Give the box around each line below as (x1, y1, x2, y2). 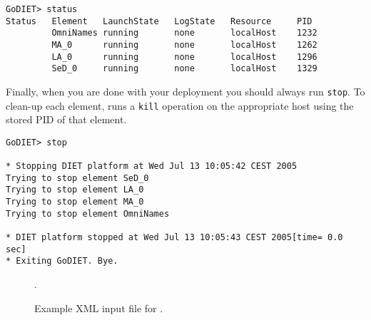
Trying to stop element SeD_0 (6, 172, 149, 183)
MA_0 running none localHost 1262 (51, 39, 317, 50)
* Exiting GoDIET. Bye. (6, 256, 118, 267)
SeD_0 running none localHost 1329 (51, 63, 317, 74)
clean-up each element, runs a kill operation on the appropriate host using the (6, 98, 354, 113)
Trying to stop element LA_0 (6, 185, 144, 195)
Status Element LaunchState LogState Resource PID (6, 16, 312, 26)
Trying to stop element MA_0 (6, 197, 144, 207)
